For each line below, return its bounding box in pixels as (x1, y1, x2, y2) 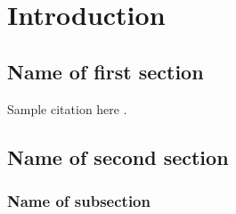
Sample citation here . (7, 99, 127, 118)
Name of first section (7, 57, 204, 85)
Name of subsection (7, 189, 151, 211)
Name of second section (7, 143, 229, 170)
